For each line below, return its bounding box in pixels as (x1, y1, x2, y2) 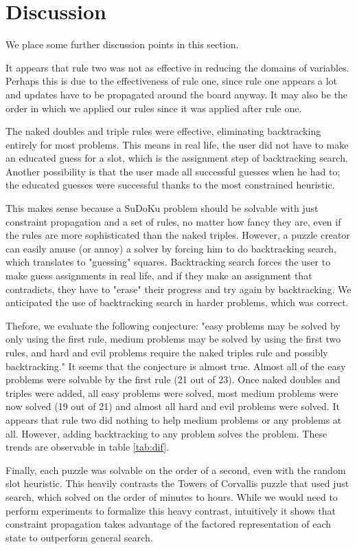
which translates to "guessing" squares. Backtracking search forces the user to (5, 255, 331, 269)
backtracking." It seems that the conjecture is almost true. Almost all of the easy (5, 358, 346, 373)
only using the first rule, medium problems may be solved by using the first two (5, 332, 341, 346)
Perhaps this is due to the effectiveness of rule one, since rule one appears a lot (5, 74, 338, 88)
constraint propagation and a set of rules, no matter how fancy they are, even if (5, 214, 341, 228)
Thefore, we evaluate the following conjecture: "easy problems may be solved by (5, 318, 341, 332)
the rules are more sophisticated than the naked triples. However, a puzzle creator (5, 228, 350, 242)
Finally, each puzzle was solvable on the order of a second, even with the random (5, 462, 346, 477)
